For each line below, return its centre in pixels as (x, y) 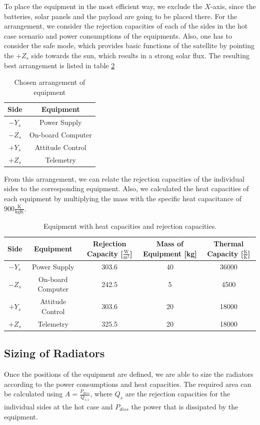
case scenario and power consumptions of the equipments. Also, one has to (118, 35)
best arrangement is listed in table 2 (59, 65)
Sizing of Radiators (54, 353)
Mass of (170, 244)
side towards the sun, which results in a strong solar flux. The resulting (140, 55)
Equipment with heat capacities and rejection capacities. (130, 226)
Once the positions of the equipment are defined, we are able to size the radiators (129, 374)
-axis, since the (233, 6)
